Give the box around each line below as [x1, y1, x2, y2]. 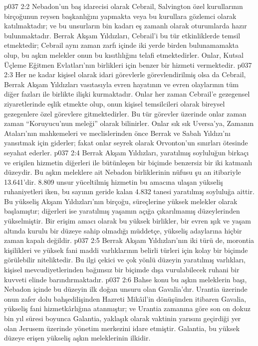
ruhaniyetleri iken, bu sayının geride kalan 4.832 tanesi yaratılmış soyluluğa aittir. [4, 186, 255, 197]
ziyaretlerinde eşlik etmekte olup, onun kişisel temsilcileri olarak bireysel [4, 98, 225, 109]
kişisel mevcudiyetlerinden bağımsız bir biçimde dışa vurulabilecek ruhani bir [4, 264, 240, 275]
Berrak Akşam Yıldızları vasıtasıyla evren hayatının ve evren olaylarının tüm [4, 79, 239, 89]
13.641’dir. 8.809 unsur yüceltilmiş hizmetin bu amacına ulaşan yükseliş [4, 176, 223, 187]
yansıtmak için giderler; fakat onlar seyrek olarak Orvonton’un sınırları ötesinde [4, 137, 248, 148]
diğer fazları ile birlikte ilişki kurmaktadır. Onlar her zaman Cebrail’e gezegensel [4, 89, 250, 99]
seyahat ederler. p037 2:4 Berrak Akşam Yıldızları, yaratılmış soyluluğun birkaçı [4, 147, 249, 157]
